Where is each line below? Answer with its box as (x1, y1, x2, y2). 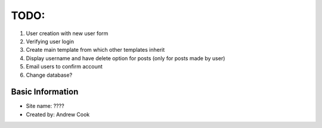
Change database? (26, 71, 73, 79)
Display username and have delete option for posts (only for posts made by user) (26, 54, 225, 62)
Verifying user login (26, 38, 75, 45)
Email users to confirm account (26, 63, 103, 70)
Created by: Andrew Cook (26, 111, 90, 118)
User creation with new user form (26, 30, 109, 37)
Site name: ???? (26, 102, 65, 110)
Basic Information (11, 87, 79, 97)
